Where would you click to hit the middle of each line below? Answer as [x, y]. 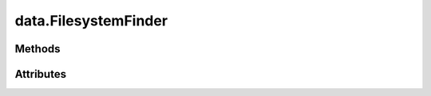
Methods [38, 49]
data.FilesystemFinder [91, 21]
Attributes [41, 74]
